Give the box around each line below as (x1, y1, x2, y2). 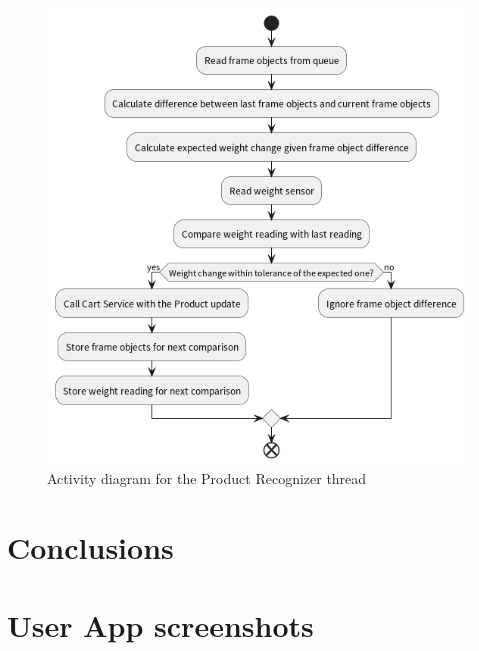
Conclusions (7, 526, 174, 567)
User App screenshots (7, 605, 314, 646)
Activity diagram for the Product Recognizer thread (47, 468, 367, 489)
